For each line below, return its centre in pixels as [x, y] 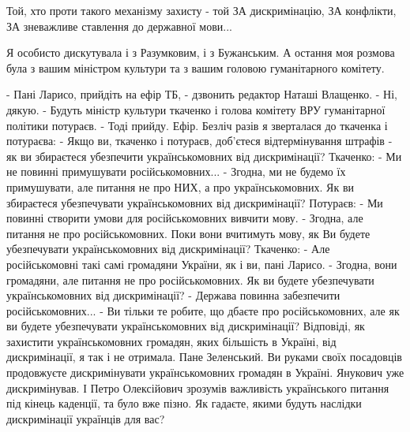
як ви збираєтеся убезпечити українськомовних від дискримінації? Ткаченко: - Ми [204, 156]
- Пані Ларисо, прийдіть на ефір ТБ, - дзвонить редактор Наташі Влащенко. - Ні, [202, 94]
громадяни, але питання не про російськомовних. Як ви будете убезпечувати [190, 279]
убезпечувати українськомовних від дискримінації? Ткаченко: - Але [168, 249]
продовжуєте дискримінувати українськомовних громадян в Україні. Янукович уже [205, 372]
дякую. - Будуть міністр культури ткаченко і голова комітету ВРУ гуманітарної [196, 109]
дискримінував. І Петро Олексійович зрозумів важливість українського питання [198, 387]
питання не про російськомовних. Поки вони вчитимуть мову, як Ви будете [188, 233]
